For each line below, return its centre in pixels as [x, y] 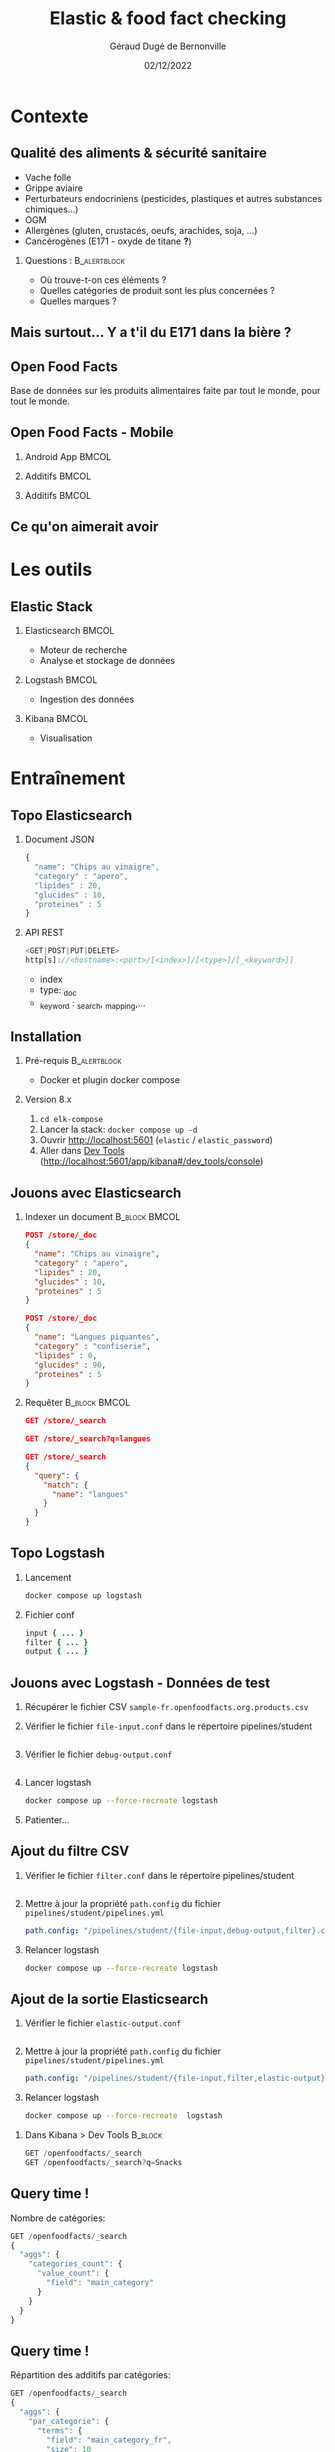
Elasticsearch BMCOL [69, 631]
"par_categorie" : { [69, 2421]
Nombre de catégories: [58, 2218]
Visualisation [66, 738]
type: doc [58, 991]
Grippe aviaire [53, 188]
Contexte [49, 116]
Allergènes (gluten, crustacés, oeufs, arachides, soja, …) [141, 230]
